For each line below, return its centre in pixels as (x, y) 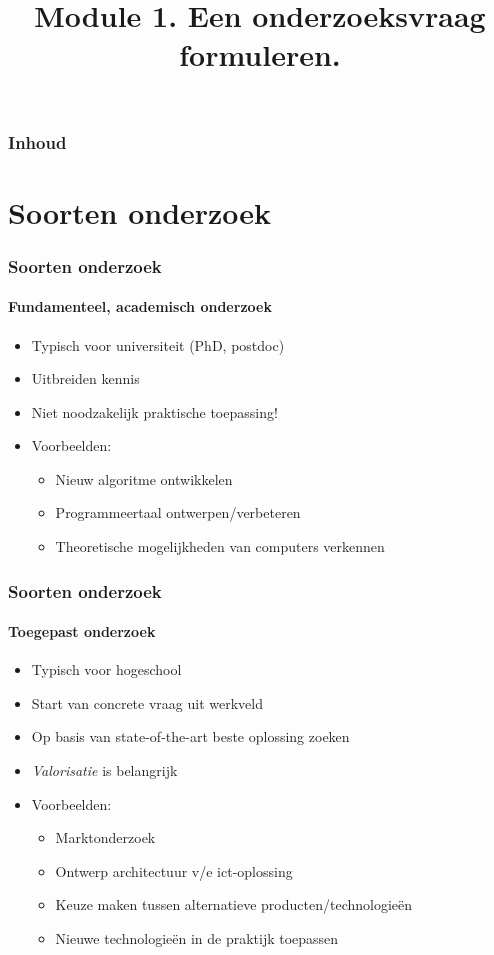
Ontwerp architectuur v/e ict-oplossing (174, 870)
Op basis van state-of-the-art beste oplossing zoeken (190, 736)
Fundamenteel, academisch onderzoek (140, 306)
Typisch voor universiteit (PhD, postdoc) (158, 344)
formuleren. (260, 54)
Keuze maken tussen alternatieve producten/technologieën (234, 904)
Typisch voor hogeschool (106, 669)
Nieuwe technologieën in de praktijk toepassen (197, 938)
